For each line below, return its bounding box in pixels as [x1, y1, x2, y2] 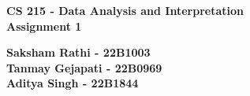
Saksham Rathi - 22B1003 [6, 44, 151, 61]
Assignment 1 [6, 17, 82, 34]
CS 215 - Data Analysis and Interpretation [6, 2, 244, 18]
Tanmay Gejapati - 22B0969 [6, 59, 162, 76]
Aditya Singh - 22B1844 [6, 75, 139, 91]
